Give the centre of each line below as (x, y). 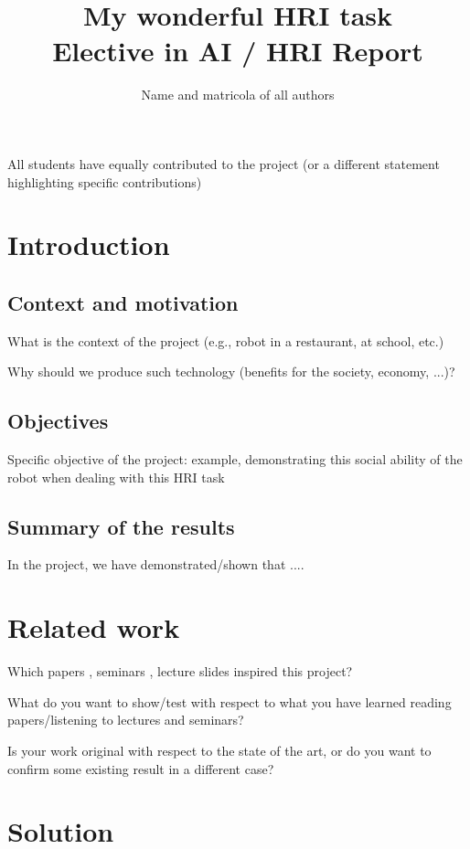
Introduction (89, 244)
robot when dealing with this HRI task (116, 477)
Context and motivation (123, 302)
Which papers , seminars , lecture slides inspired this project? (180, 671)
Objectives (58, 421)
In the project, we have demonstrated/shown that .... (156, 564)
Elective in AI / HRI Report (238, 51)
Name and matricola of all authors (238, 95)
